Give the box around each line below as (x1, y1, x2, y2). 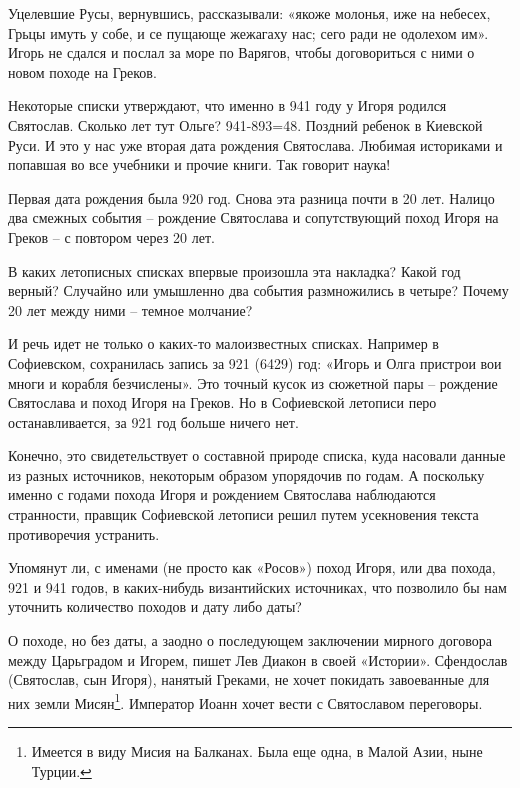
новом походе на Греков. (8, 61, 157, 82)
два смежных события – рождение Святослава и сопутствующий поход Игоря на (8, 207, 499, 228)
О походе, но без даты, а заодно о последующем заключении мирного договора (8, 630, 492, 651)
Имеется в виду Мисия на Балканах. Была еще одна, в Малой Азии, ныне (31, 741, 483, 762)
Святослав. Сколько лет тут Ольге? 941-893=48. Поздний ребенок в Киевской (8, 114, 483, 135)
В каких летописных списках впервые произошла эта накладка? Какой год (8, 260, 461, 281)
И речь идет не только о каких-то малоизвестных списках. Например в (8, 333, 439, 354)
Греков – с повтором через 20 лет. (8, 226, 215, 247)
